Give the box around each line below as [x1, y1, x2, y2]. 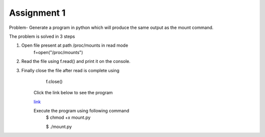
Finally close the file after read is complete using [21, 67, 120, 73]
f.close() [46, 79, 63, 84]
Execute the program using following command [33, 108, 130, 114]
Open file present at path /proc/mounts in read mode [21, 42, 129, 49]
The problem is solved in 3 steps [9, 33, 76, 39]
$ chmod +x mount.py [46, 114, 91, 120]
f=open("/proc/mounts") [33, 49, 83, 55]
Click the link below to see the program [33, 90, 113, 96]
